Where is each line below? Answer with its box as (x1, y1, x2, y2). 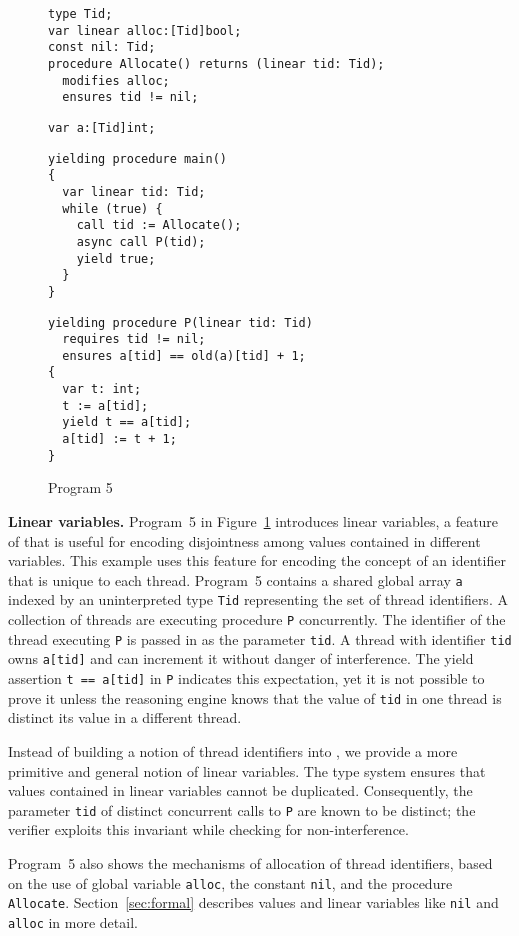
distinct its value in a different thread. (8, 707, 242, 728)
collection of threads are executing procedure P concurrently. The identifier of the (8, 609, 506, 630)
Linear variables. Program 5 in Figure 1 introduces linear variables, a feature (8, 511, 499, 531)
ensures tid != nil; (62, 90, 199, 105)
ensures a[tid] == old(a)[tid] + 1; (62, 348, 306, 363)
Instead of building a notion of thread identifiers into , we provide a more (8, 740, 458, 761)
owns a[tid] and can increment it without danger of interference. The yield (8, 648, 474, 669)
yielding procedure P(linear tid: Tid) (48, 315, 313, 330)
